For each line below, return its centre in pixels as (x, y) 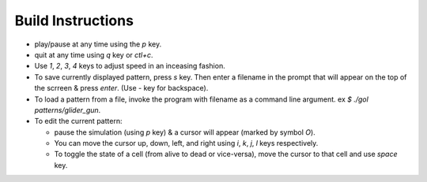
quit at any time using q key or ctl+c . (94, 54)
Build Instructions (74, 20)
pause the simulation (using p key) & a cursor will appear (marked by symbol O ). (185, 132)
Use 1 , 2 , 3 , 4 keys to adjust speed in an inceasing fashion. (130, 66)
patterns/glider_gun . (68, 110)
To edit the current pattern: (78, 121)
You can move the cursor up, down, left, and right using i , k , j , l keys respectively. (186, 143)
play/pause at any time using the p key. (98, 44)
